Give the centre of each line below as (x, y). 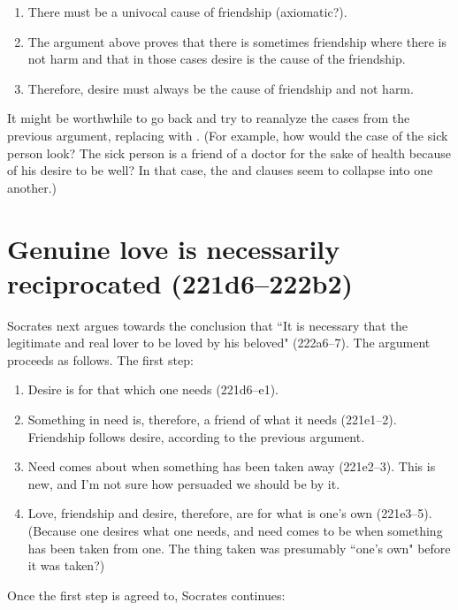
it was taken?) (66, 565)
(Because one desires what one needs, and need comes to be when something (235, 530)
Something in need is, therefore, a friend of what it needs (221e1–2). (212, 419)
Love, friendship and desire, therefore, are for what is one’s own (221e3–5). (230, 513)
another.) (32, 187)
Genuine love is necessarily (174, 248)
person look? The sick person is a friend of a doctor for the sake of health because (229, 152)
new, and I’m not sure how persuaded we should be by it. (184, 483)
